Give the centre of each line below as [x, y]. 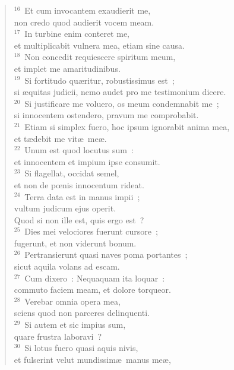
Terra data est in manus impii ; [82, 196]
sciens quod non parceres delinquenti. [82, 313]
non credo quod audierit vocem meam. [84, 22]
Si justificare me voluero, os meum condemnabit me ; [122, 103]
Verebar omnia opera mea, [72, 301]
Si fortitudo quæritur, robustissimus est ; [99, 80]
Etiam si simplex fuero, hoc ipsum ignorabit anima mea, [127, 126]
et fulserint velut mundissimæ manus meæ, [92, 359]
